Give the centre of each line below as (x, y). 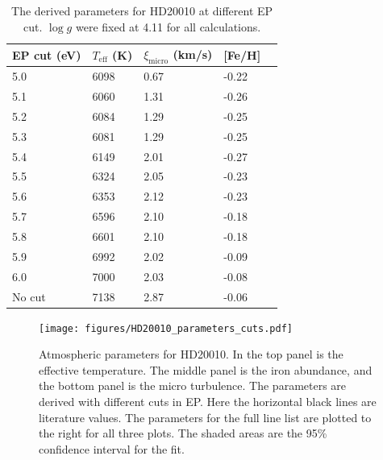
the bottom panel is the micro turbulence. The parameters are (193, 385)
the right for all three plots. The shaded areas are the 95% (183, 433)
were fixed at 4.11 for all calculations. (168, 26)
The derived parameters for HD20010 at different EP (142, 10)
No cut (29, 296)
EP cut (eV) (47, 54)
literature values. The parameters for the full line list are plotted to (205, 417)
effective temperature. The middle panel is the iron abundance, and (206, 369)
